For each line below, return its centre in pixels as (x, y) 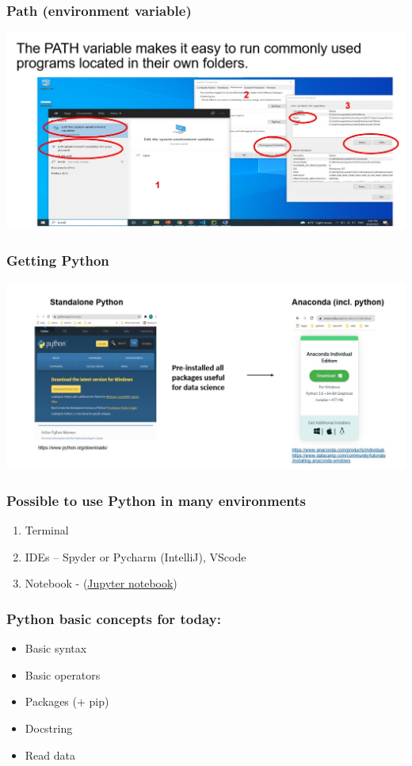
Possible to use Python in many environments (156, 500)
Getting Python (58, 260)
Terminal (47, 530)
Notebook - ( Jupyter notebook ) (101, 583)
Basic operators (63, 674)
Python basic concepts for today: (114, 618)
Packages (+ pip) (67, 701)
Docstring (49, 728)
